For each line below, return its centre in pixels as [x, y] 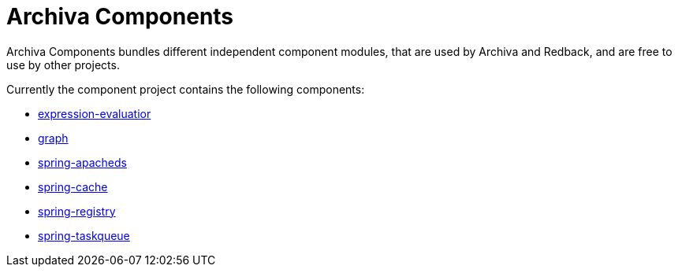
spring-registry [77, 211]
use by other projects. [63, 65]
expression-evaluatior [95, 113]
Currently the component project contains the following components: [186, 89]
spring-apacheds [82, 162]
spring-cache [73, 186]
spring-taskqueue [84, 235]
